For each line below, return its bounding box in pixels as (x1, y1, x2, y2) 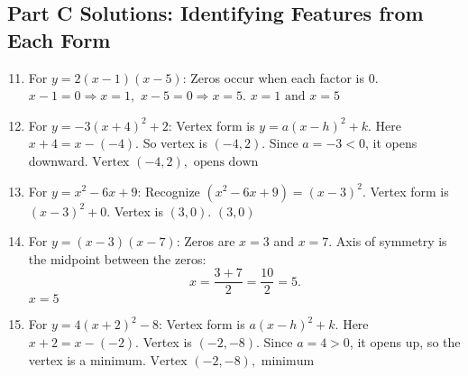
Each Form (7, 25, 111, 53)
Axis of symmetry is (335, 232, 447, 251)
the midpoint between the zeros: (28, 249, 206, 268)
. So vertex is (135, 133, 207, 152)
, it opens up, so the (349, 333, 461, 351)
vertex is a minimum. (28, 350, 146, 369)
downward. (28, 151, 88, 170)
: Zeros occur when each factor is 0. (182, 68, 379, 87)
